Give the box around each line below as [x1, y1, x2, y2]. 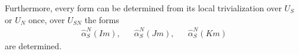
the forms [84, 13, 119, 26]
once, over [28, 13, 65, 26]
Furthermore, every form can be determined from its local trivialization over [5, 2, 282, 14]
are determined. [5, 39, 62, 52]
